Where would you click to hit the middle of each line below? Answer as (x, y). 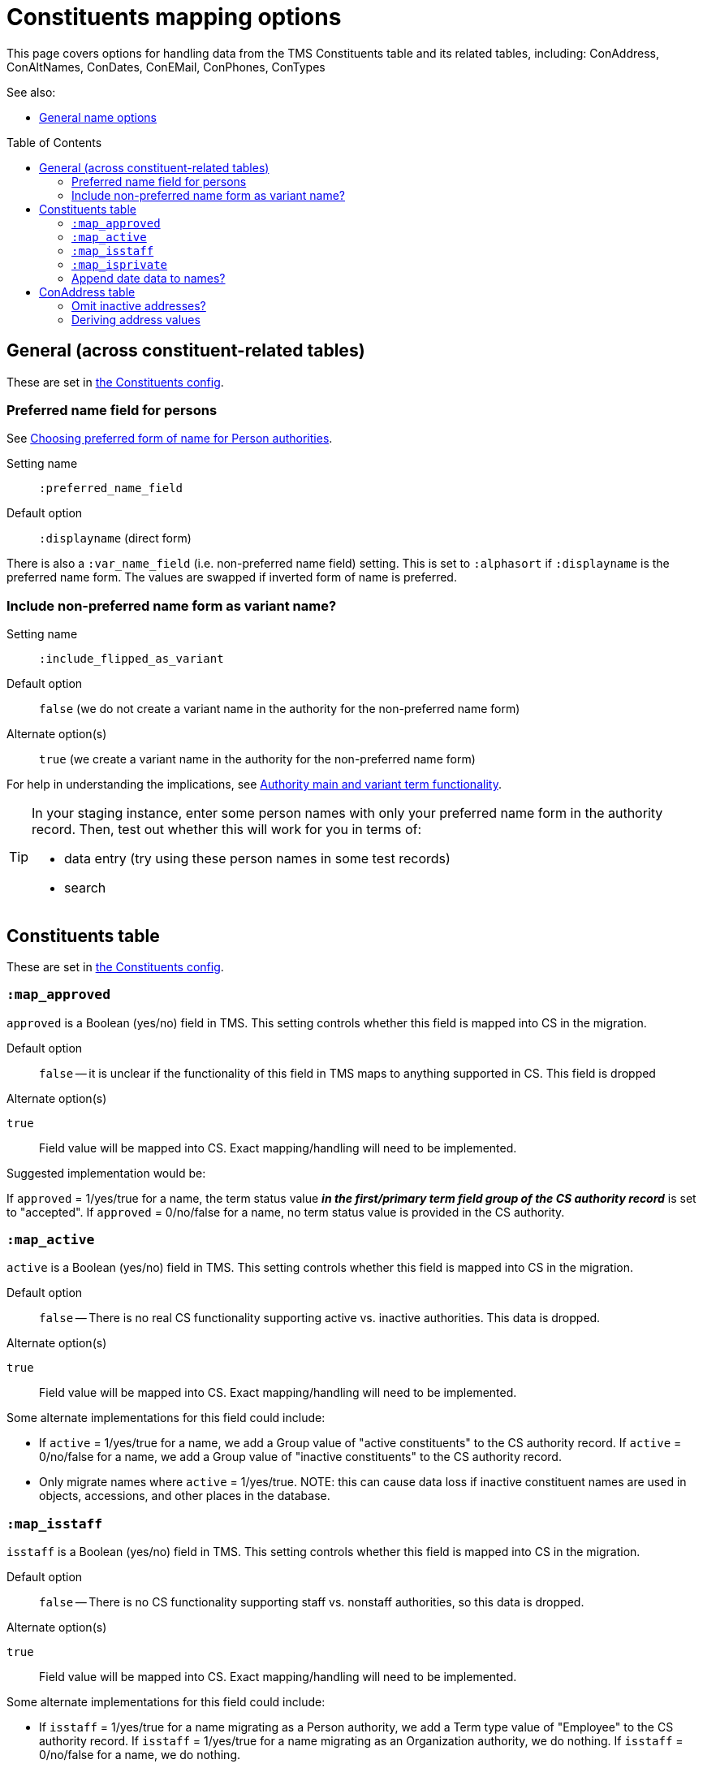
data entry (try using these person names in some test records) (257, 859)
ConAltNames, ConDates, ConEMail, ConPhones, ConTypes (166, 67)
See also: (31, 92)
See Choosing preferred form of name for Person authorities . (170, 439)
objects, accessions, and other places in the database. (185, 1496)
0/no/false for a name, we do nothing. (140, 1755)
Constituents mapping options (174, 17)
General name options (98, 117)
